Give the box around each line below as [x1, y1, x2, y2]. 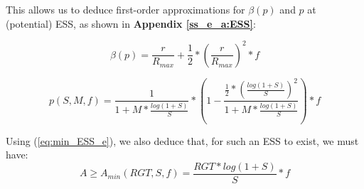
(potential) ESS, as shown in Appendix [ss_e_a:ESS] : [6, 16, 256, 31]
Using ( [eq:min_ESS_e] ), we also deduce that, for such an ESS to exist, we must [6, 133, 359, 148]
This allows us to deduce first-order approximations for [6, 2, 245, 16]
